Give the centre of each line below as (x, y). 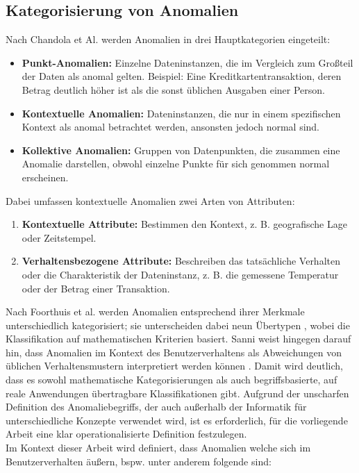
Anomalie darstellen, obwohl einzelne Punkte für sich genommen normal (176, 164)
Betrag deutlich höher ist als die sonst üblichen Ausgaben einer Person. (173, 89)
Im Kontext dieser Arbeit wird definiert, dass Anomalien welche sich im (158, 448)
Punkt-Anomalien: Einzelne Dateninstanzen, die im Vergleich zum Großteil (187, 62)
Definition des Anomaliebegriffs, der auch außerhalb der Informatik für (156, 407)
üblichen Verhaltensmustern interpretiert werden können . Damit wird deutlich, (175, 366)
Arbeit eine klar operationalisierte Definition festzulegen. (126, 434)
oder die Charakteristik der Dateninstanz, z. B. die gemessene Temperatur (180, 274)
